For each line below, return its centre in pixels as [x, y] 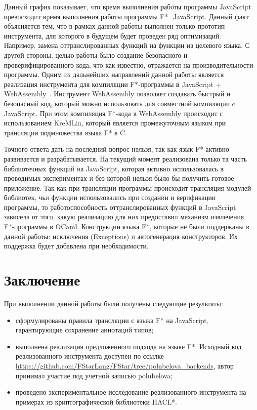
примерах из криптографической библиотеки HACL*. [96, 401]
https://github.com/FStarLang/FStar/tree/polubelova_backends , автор [125, 365]
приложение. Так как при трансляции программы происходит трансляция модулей [128, 187]
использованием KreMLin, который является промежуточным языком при [115, 123]
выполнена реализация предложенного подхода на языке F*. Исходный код [128, 346]
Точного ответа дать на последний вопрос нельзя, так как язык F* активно [117, 149]
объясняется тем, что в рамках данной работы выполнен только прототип [114, 26]
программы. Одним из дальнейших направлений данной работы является [114, 74]
